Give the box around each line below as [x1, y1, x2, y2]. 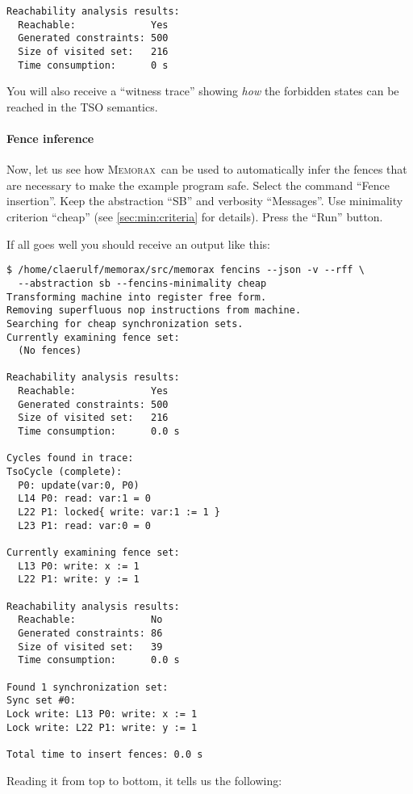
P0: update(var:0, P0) [18, 479, 140, 491]
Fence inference [6, 130, 94, 147]
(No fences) [18, 345, 82, 357]
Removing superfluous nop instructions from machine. [6, 305, 302, 317]
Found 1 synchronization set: [6, 681, 169, 693]
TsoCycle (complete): [6, 466, 123, 478]
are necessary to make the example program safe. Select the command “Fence [6, 176, 390, 193]
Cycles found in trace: [6, 452, 134, 464]
